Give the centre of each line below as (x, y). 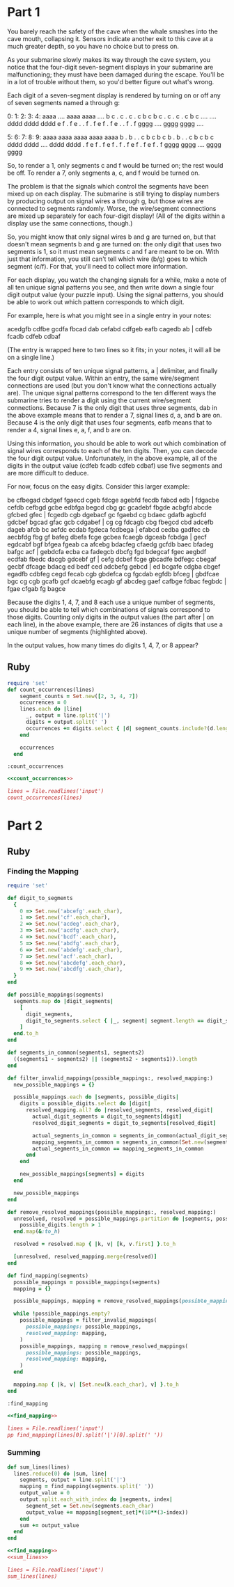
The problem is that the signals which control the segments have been (108, 186)
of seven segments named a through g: (64, 102)
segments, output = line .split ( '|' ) (73, 1480)
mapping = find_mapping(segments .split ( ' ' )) (87, 1487)
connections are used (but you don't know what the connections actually (112, 385)
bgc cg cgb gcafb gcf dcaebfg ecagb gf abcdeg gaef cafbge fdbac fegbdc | (117, 581)
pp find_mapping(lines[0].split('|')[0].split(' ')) (85, 1435)
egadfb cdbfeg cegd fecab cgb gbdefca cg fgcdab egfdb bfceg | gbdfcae (113, 574)
